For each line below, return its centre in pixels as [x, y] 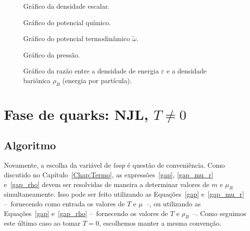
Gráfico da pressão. [52, 54]
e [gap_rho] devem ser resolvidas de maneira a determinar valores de [107, 184]
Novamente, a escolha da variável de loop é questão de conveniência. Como [115, 165]
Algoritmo [30, 145]
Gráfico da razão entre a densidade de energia [91, 71]
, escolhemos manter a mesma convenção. [160, 223]
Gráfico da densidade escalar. [67, 6]
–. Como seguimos [219, 213]
